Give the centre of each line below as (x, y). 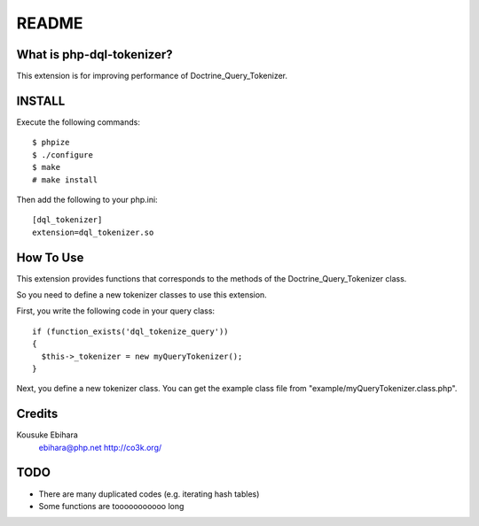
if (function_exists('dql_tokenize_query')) (131, 331)
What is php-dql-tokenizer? (94, 54)
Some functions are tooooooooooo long (111, 506)
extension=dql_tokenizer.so (93, 232)
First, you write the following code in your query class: (116, 311)
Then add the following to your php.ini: (87, 199)
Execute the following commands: (79, 122)
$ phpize (51, 143)
